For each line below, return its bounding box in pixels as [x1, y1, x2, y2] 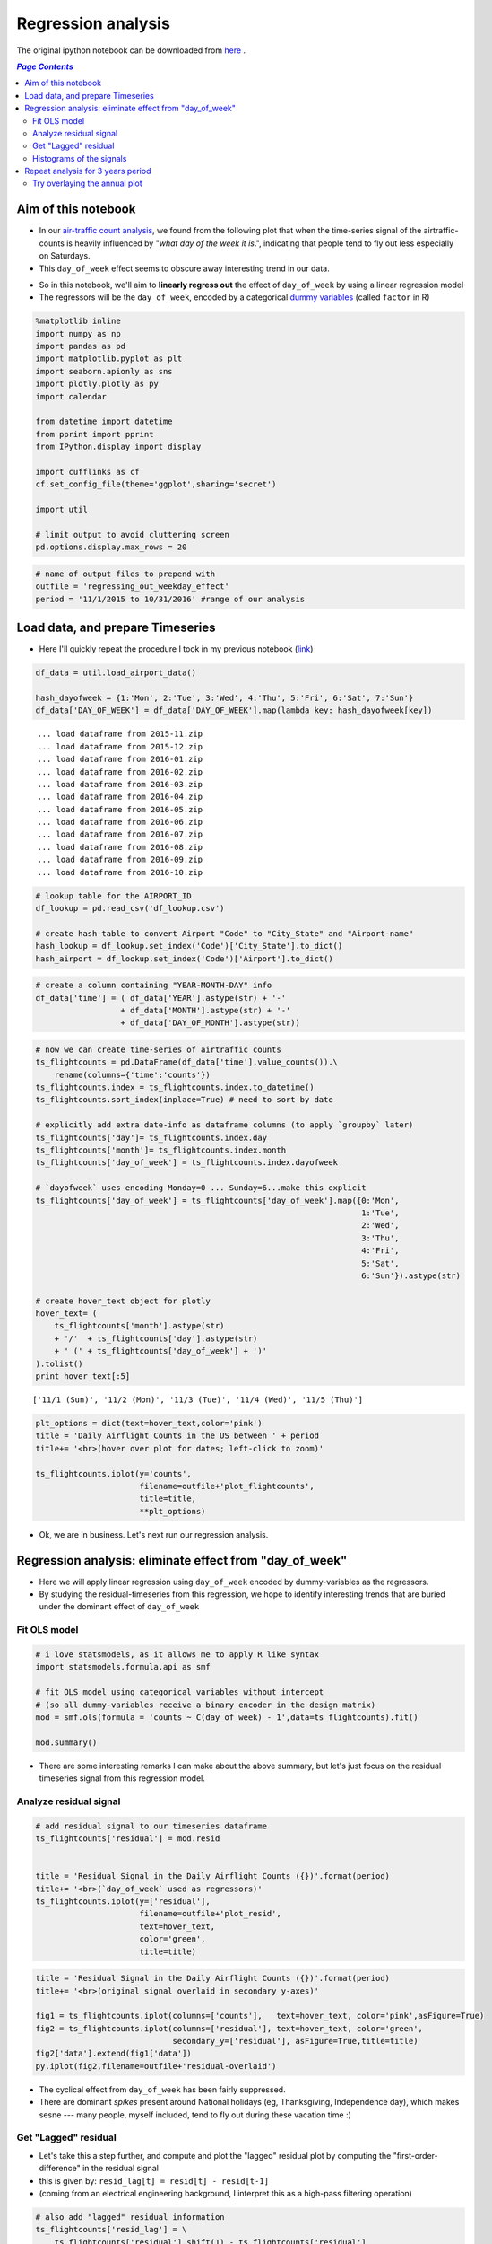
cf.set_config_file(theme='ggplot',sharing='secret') [35, 479, 277, 489]
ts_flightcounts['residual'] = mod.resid [35, 1834, 220, 1844]
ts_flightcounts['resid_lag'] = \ [35, 2224, 187, 2235]
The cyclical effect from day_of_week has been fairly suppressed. [39, 2083, 286, 2095]
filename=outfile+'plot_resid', [139, 1908, 281, 1919]
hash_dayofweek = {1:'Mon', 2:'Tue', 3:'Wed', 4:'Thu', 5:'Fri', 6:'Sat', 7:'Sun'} [35, 692, 414, 703]
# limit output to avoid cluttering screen [35, 530, 230, 539]
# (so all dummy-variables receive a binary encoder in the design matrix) [35, 1699, 376, 1710]
